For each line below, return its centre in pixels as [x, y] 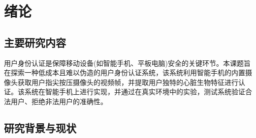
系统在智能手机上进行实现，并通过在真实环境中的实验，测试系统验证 [135, 92]
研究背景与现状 [40, 127]
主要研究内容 [35, 42]
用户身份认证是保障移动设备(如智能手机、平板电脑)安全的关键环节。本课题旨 [127, 63]
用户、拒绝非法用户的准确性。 [59, 101]
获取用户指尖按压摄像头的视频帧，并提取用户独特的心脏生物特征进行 [128, 82]
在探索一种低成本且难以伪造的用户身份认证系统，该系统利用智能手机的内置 [125, 72]
